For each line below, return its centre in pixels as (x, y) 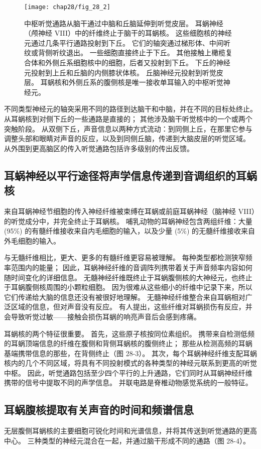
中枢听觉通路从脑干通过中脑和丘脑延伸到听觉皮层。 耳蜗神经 (124, 23)
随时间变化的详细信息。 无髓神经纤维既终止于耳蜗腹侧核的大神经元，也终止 (128, 277)
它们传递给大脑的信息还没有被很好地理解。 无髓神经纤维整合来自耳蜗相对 (125, 297)
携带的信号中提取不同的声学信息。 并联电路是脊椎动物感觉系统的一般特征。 (128, 382)
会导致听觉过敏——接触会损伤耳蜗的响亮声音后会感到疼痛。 (102, 316)
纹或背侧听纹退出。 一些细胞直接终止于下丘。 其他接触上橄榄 (125, 52)
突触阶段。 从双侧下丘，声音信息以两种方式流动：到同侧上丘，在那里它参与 (128, 128)
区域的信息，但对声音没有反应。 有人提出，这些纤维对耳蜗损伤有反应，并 (132, 307)
